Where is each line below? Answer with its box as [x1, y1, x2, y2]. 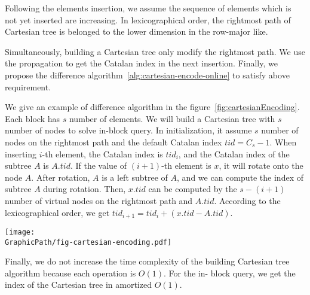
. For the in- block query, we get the [164, 266, 296, 279]
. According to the [214, 194, 281, 206]
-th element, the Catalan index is [42, 147, 163, 160]
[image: [5, 227, 35, 236]
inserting [5, 147, 37, 160]
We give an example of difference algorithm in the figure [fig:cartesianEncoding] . [5, 101, 300, 113]
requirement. [5, 80, 51, 93]
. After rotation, [31, 171, 90, 183]
